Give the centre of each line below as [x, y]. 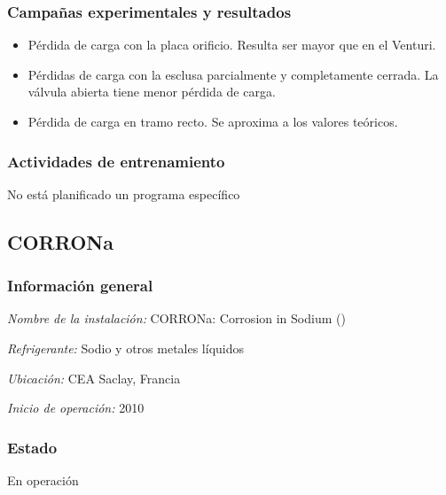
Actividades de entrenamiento [116, 161]
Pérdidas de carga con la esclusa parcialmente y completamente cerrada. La [233, 74]
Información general [80, 286]
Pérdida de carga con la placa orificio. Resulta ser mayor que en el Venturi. [232, 45]
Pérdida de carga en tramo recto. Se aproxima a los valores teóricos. [213, 121]
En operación [43, 480]
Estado [32, 447]
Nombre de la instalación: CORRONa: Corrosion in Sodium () [176, 318]
